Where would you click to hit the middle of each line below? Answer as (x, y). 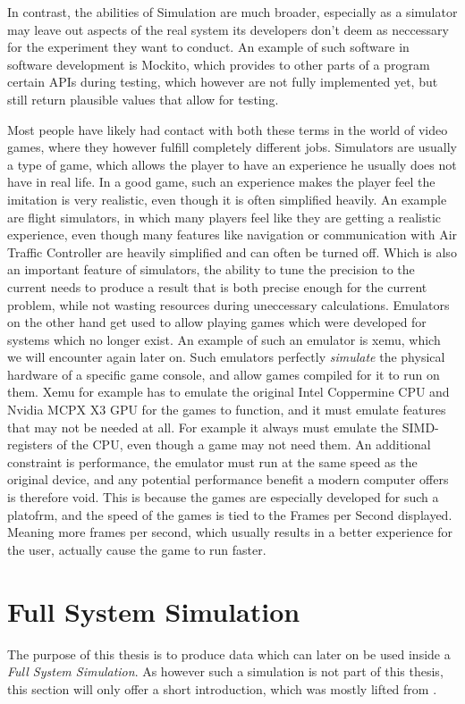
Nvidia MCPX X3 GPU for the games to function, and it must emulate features (227, 410)
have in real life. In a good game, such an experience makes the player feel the (221, 182)
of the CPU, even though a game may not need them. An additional (244, 444)
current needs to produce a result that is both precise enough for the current (217, 286)
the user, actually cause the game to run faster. (137, 549)
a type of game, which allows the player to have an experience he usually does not (232, 164)
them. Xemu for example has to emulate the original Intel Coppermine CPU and (228, 392)
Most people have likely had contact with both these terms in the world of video (228, 129)
